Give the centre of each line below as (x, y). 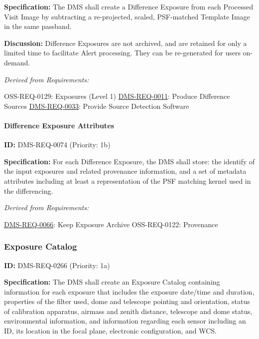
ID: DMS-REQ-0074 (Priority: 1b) (57, 145)
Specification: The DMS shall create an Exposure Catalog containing (112, 282)
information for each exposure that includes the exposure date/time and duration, (129, 291)
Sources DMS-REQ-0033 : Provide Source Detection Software (97, 106)
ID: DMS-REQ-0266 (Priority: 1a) (57, 265)
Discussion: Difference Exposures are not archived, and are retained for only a (126, 43)
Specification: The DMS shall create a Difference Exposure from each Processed (129, 6)
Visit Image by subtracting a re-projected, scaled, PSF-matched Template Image (127, 16)
